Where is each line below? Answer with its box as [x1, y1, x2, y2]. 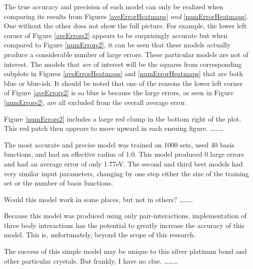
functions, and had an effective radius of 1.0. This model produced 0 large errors [4, 149, 244, 159]
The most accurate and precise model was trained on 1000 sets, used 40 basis [4, 139, 234, 149]
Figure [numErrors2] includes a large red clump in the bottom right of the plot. [4, 113, 241, 124]
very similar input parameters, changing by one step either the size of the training [4, 168, 249, 178]
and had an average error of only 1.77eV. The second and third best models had [4, 158, 243, 168]
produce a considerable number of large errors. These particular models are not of [4, 49, 249, 59]
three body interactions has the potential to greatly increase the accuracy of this [4, 220, 245, 230]
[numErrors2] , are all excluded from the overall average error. [4, 97, 187, 107]
